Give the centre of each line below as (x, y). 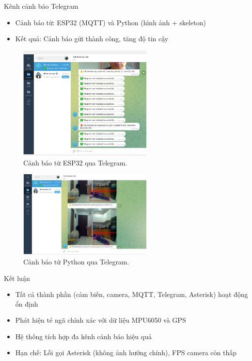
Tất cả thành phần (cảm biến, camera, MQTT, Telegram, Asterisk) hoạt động (132, 294)
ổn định (27, 304)
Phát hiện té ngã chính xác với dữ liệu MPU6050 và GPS (101, 320)
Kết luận (17, 278)
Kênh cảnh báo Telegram (41, 6)
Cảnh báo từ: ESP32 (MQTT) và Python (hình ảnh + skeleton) (110, 22)
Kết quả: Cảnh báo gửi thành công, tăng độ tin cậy (92, 39)
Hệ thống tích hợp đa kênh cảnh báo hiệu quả (83, 336)
